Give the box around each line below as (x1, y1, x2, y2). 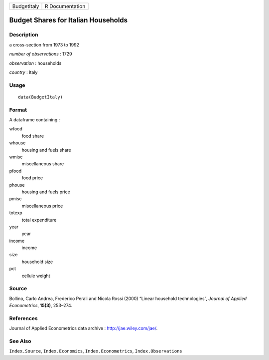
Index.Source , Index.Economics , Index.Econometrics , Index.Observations (9, 348, 182, 354)
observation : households (9, 60, 62, 66)
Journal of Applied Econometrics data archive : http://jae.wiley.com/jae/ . (9, 325, 158, 332)
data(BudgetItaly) (18, 94, 63, 100)
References (9, 315, 38, 322)
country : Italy (9, 69, 38, 75)
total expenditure (21, 217, 57, 223)
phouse (9, 182, 25, 188)
